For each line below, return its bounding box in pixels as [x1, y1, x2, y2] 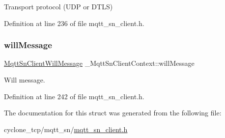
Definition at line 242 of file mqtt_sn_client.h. [4, 91, 144, 101]
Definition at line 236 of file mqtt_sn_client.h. [4, 18, 144, 28]
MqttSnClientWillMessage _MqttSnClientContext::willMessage [4, 58, 195, 68]
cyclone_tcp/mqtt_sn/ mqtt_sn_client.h [4, 124, 128, 134]
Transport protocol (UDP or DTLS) [4, 1, 113, 11]
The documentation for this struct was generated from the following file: [4, 108, 222, 118]
